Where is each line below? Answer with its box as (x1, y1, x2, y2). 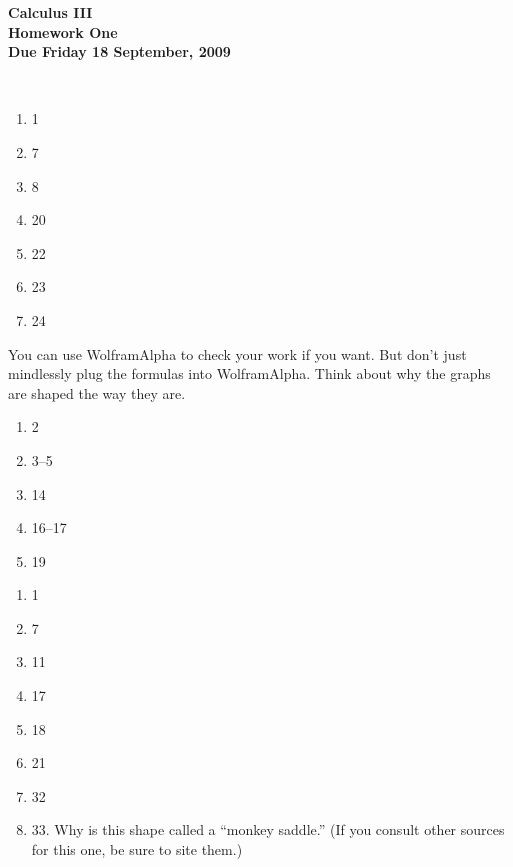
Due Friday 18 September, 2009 (8, 41, 231, 62)
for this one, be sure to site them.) (31, 839, 243, 860)
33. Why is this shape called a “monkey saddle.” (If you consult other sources (31, 819, 505, 840)
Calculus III (8, 2, 93, 22)
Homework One (8, 21, 118, 42)
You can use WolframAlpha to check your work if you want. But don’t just (8, 343, 467, 364)
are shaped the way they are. (8, 382, 186, 403)
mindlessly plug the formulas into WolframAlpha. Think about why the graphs (8, 363, 491, 384)
